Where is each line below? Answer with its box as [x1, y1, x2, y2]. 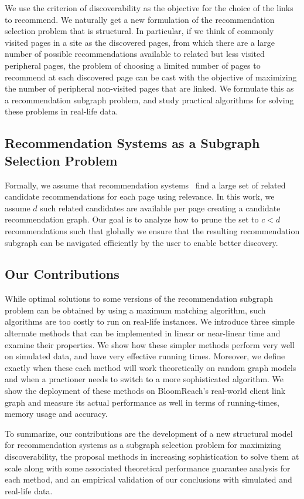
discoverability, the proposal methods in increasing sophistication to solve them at [5, 450, 299, 463]
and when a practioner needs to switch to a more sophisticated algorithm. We [5, 373, 284, 385]
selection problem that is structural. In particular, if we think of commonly [5, 25, 274, 37]
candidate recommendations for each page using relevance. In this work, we [5, 190, 275, 203]
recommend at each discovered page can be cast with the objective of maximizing [5, 70, 297, 83]
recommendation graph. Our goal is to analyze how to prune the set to [5, 213, 259, 225]
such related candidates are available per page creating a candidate [40, 201, 281, 214]
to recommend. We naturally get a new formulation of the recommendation [5, 13, 275, 25]
